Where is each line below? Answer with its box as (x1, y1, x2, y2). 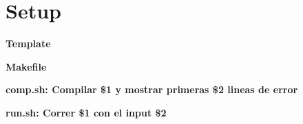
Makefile (6, 59, 47, 73)
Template (6, 36, 51, 51)
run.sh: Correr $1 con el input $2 (6, 105, 167, 119)
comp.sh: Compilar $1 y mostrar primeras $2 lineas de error (6, 82, 298, 97)
